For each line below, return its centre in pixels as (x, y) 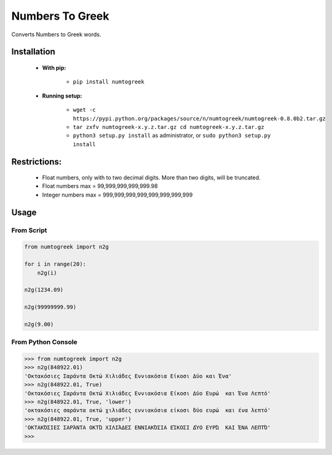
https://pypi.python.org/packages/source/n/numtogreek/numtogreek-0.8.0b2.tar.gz (199, 119)
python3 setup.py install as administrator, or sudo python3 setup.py (172, 136)
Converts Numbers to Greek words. (56, 34)
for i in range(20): (55, 264)
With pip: (54, 68)
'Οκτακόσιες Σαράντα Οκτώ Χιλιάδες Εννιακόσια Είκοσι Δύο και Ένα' (128, 376)
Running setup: (62, 96)
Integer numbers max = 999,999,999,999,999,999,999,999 (117, 195)
